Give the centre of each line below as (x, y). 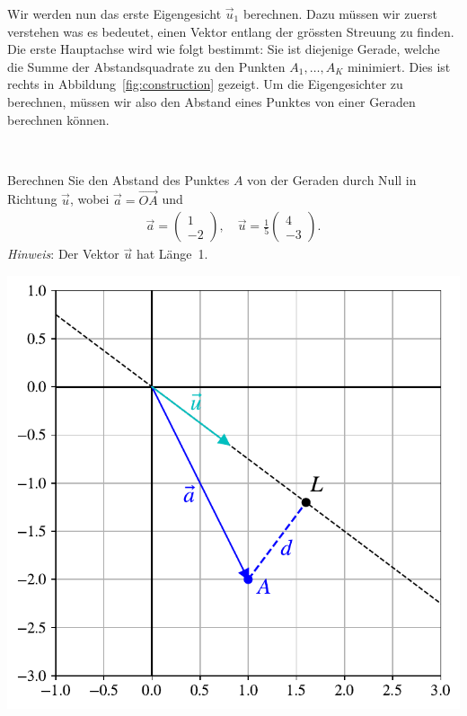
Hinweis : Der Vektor (63, 254)
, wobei (89, 199)
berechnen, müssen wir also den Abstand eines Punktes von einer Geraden (211, 101)
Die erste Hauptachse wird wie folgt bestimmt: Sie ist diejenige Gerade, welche (224, 49)
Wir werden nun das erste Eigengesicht (115, 13)
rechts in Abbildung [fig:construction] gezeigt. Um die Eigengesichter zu (205, 84)
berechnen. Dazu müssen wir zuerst (340, 13)
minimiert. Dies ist (399, 66)
